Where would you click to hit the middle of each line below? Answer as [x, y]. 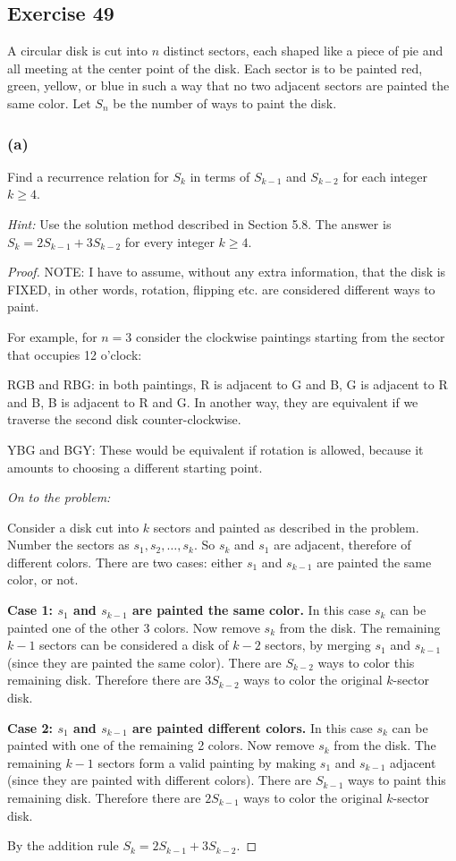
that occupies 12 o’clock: [75, 354]
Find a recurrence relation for [88, 176]
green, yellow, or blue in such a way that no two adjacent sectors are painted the [228, 85]
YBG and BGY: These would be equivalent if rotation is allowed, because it [215, 449]
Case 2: [30, 727]
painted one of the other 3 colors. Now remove [134, 627]
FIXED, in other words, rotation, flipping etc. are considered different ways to [221, 289]
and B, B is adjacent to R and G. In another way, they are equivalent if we [213, 401]
